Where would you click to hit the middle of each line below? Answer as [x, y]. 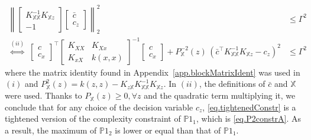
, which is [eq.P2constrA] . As [249, 118]
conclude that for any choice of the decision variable [99, 107]
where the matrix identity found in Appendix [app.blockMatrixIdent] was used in [153, 72]
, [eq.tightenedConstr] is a [249, 107]
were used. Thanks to [43, 95]
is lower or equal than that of [168, 130]
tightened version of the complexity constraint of [93, 118]
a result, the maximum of [51, 130]
